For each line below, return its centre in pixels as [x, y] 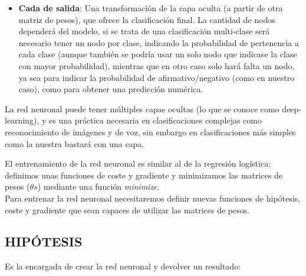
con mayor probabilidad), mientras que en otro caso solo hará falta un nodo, [157, 65]
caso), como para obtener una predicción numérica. [111, 89]
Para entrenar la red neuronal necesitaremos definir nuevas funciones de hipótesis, [153, 198]
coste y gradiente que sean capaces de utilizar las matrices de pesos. [127, 210]
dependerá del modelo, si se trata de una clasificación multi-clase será [144, 31]
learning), [22, 120]
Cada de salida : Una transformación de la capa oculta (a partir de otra [151, 8]
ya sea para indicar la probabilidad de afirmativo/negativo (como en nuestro [157, 77]
